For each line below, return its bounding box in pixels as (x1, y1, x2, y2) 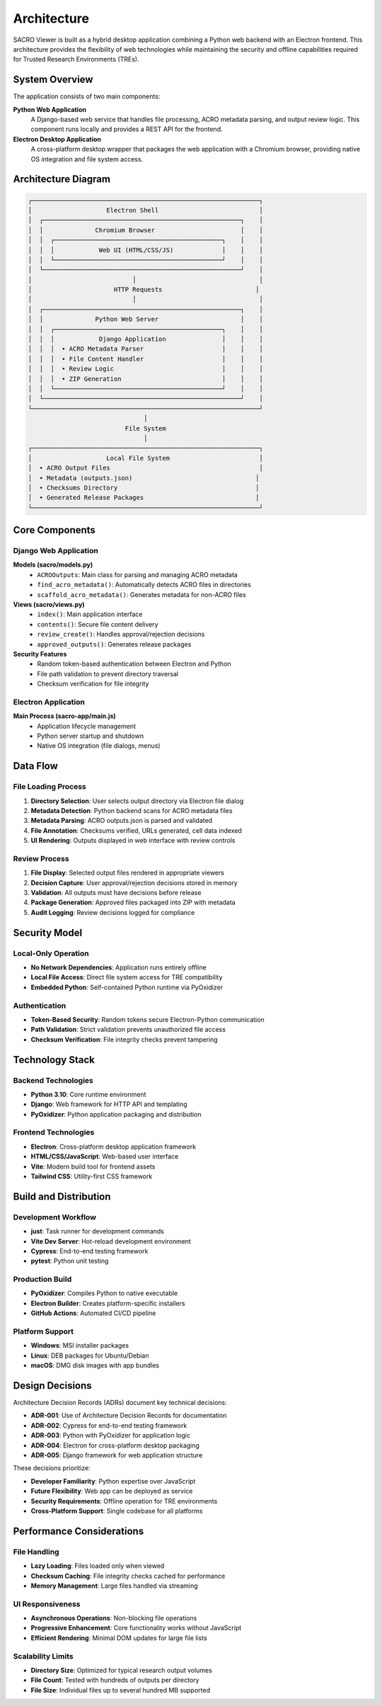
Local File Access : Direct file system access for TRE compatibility (30, 973, 223, 982)
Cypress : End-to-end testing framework (30, 1246, 149, 1255)
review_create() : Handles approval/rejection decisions (37, 630, 205, 639)
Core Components (13, 524, 95, 536)
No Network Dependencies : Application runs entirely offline (30, 963, 207, 972)
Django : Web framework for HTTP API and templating (30, 1100, 187, 1108)
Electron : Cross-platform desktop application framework (30, 1142, 197, 1151)
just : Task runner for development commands (30, 1227, 164, 1236)
